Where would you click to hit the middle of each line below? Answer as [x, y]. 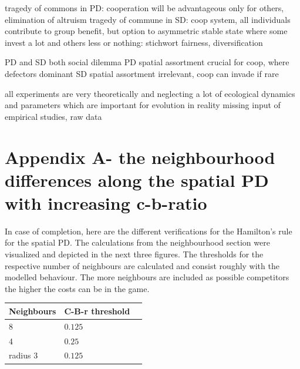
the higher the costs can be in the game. [77, 288]
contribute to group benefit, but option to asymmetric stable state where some [146, 31]
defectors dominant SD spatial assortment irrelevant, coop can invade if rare [142, 73]
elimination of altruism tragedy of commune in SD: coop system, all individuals [148, 19]
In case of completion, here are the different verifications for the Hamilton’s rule [149, 231]
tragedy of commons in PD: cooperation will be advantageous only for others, [144, 8]
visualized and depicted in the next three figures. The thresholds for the [134, 254]
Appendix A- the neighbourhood [140, 157]
